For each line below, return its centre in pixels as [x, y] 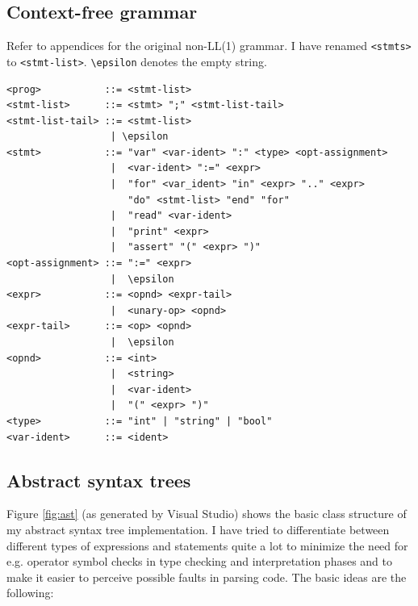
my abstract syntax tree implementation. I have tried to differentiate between [198, 529]
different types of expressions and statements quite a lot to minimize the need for [207, 545]
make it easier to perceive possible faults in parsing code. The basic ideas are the [207, 577]
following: [30, 593]
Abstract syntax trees [99, 480]
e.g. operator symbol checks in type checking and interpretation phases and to [200, 561]
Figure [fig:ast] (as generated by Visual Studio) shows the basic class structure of [207, 514]
